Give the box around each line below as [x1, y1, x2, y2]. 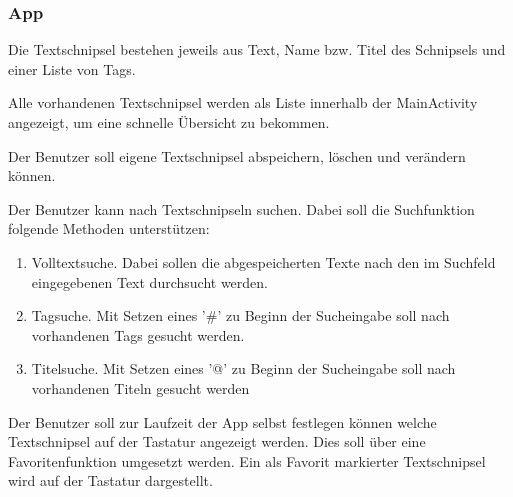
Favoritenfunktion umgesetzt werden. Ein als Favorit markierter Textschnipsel [8, 450, 486, 471]
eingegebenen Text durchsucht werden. [31, 271, 269, 292]
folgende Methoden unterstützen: [8, 218, 210, 239]
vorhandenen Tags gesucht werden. [31, 324, 245, 345]
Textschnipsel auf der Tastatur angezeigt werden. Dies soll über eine [8, 431, 426, 452]
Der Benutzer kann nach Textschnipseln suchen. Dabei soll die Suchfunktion [8, 198, 475, 219]
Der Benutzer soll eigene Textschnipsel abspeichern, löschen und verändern [8, 145, 466, 166]
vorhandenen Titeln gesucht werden [31, 377, 250, 398]
